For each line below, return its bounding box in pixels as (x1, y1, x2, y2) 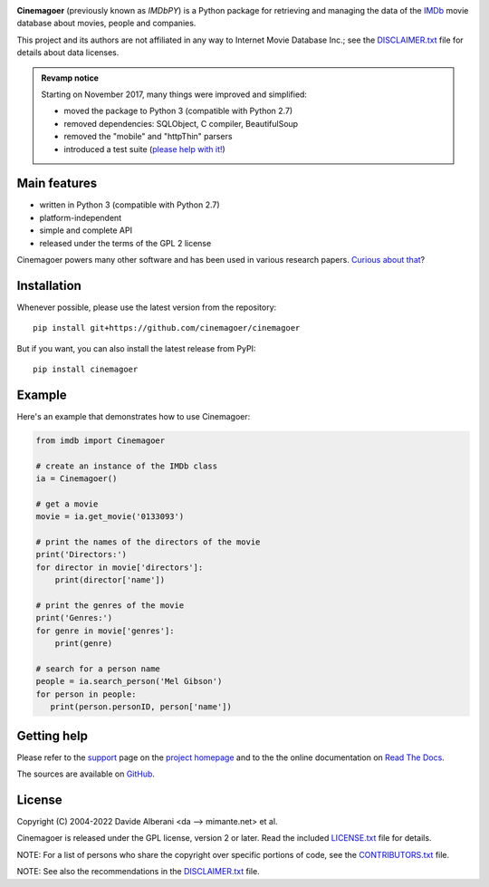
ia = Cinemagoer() (35, 474, 118, 484)
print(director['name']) (54, 575, 166, 585)
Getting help (16, 728, 88, 743)
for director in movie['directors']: (35, 562, 204, 573)
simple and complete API (39, 225, 133, 236)
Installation (16, 277, 81, 294)
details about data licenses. (16, 47, 120, 58)
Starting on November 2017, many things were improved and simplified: (41, 89, 308, 100)
